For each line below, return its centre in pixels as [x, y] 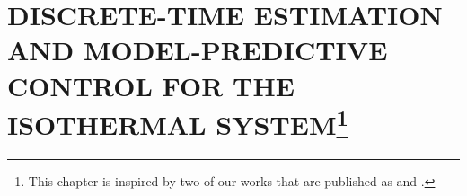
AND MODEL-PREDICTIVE [198, 50]
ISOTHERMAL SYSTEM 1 [178, 122]
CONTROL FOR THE [151, 85]
